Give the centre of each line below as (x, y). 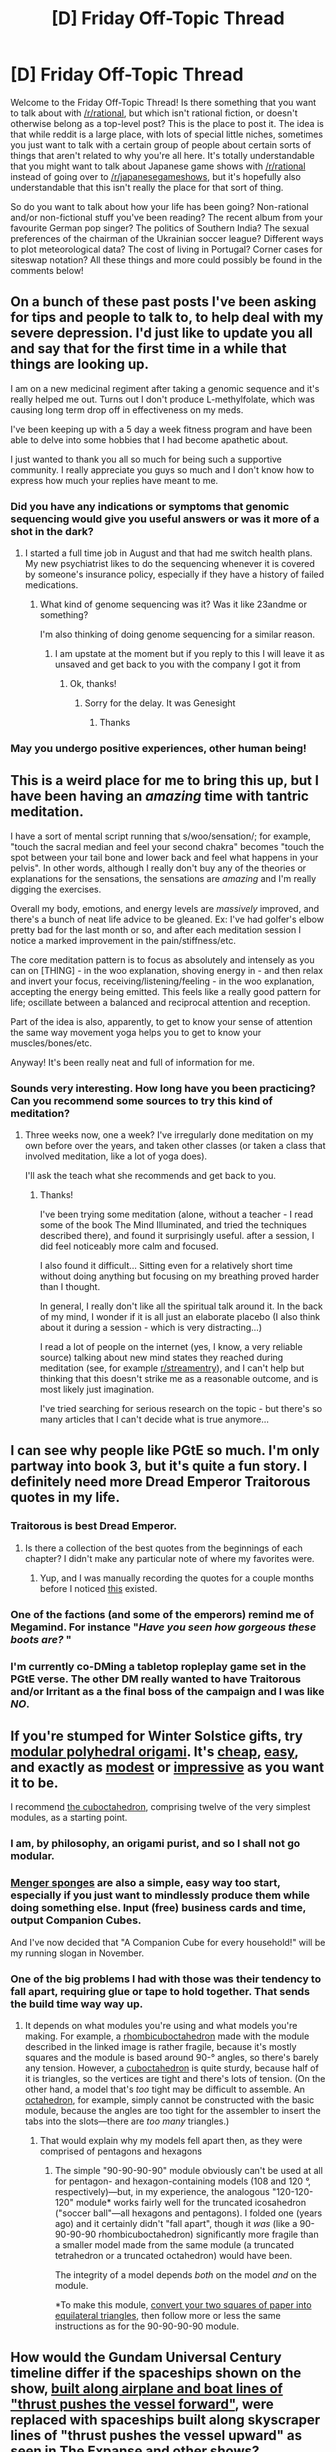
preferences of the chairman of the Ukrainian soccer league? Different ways (167, 238)
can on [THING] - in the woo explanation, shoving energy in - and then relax (166, 970)
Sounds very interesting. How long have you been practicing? (163, 1088)
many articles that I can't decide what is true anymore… (154, 1419)
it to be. (34, 1783)
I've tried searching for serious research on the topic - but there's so (181, 1409)
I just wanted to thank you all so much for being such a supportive (146, 459)
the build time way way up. (76, 2004)
